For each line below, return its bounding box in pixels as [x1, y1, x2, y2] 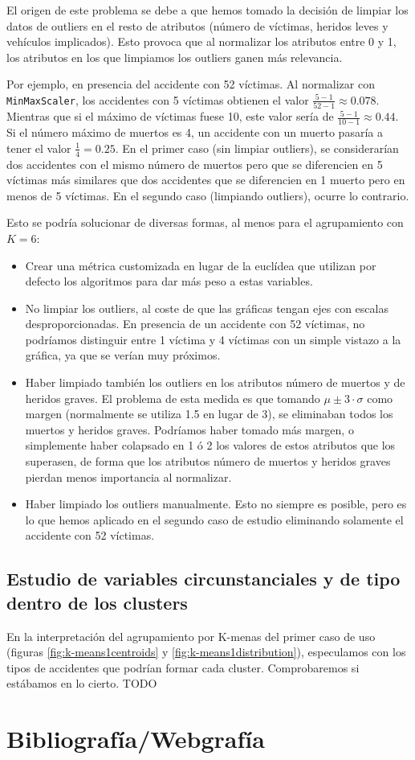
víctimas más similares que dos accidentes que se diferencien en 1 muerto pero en [6, 171, 405, 188]
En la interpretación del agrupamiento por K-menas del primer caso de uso [6, 627, 376, 644]
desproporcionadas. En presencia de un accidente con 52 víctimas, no [25, 315, 365, 332]
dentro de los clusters [6, 590, 188, 614]
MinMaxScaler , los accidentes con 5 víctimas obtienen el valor [6, 91, 309, 108]
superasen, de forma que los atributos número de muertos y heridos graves [25, 453, 391, 470]
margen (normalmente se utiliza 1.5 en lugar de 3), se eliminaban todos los [25, 405, 393, 422]
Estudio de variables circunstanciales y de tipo [6, 566, 401, 591]
